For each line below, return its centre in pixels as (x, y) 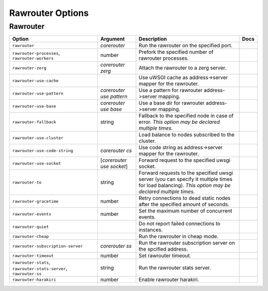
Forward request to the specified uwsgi (185, 160)
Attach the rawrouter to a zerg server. (183, 68)
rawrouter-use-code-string (43, 150)
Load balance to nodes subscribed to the (187, 135)
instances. (151, 230)
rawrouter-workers (33, 58)
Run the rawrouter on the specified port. (186, 46)
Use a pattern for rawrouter (171, 91)
